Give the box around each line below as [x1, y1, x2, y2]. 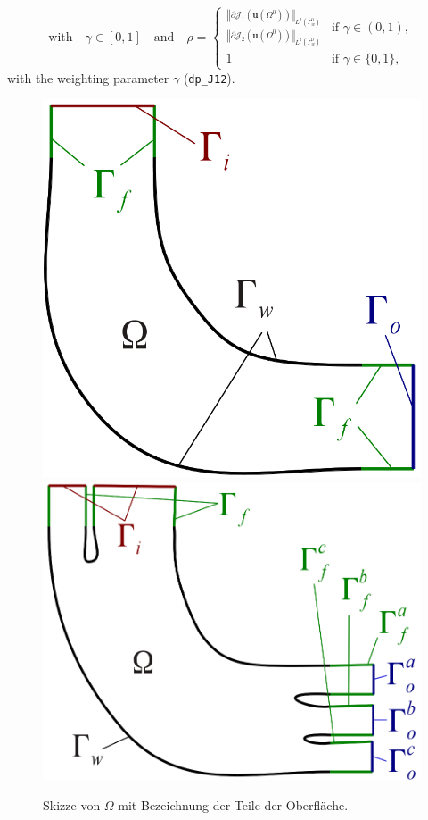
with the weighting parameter [7, 68, 169, 87]
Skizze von [43, 795, 101, 814]
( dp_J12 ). [183, 68, 235, 87]
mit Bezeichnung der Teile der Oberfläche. [118, 795, 349, 814]
